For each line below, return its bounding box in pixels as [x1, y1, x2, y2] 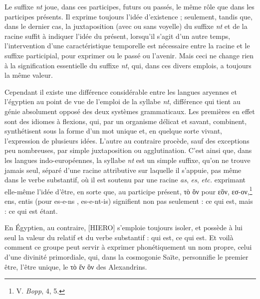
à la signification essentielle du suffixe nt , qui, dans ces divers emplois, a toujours [4, 60, 252, 70]
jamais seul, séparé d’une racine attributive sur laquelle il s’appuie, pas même [4, 164, 242, 175]
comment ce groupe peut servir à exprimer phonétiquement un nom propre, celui [4, 242, 252, 252]
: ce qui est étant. [4, 205, 58, 216]
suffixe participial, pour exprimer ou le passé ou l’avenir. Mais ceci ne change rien [4, 50, 254, 60]
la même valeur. [4, 70, 53, 80]
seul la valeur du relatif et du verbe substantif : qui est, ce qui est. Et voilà [4, 232, 234, 242]
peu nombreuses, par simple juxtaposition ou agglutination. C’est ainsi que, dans [4, 145, 252, 155]
